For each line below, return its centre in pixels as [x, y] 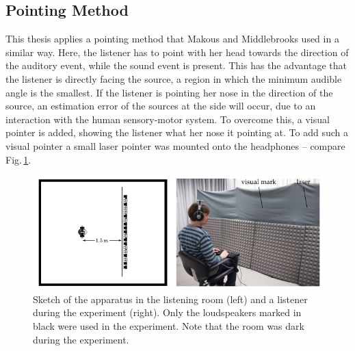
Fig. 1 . [18, 159]
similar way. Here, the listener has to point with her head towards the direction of [177, 52]
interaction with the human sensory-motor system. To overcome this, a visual [168, 119]
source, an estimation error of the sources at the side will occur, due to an [161, 106]
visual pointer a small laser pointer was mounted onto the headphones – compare [175, 145]
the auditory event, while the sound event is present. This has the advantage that [176, 65]
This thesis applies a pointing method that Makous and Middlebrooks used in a [172, 39]
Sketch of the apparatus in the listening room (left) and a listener [170, 299]
